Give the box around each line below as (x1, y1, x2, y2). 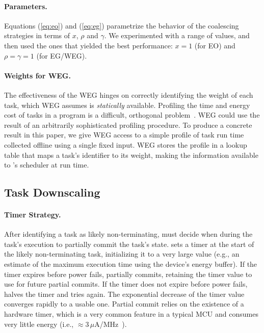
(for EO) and (194, 40, 235, 50)
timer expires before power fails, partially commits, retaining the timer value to (4, 268, 252, 279)
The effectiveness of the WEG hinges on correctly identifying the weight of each (4, 89, 253, 100)
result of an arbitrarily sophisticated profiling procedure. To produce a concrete (4, 119, 252, 130)
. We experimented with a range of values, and (104, 30, 250, 41)
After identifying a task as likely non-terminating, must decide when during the (4, 229, 253, 239)
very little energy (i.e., (4, 318, 74, 329)
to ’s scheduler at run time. (4, 159, 89, 170)
